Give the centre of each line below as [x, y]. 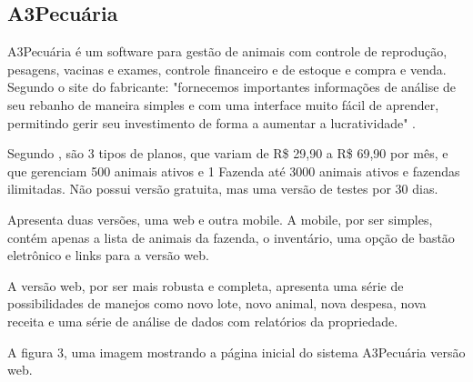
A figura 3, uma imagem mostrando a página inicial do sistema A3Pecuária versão [236, 352]
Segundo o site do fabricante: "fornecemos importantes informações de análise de [232, 87]
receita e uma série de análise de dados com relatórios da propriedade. [203, 321]
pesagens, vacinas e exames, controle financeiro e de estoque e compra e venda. [227, 69]
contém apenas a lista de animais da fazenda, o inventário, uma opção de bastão [231, 237]
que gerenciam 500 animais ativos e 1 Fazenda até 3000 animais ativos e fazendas [234, 171]
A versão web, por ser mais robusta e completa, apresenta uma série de [206, 285]
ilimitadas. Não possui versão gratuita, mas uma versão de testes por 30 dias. [223, 189]
